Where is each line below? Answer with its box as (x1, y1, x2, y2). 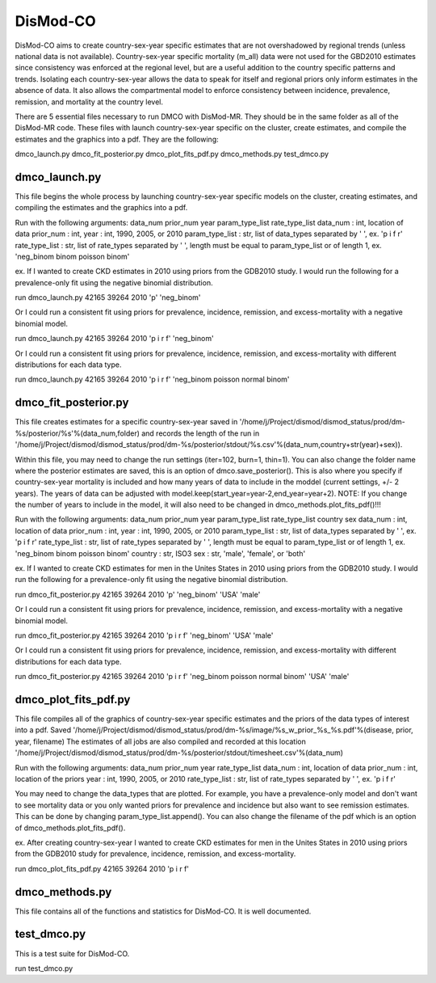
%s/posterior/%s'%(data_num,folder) (15, 428, 140, 438)
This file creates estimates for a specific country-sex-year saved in (15, 417, 238, 427)
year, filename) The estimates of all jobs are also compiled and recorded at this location (15, 736, 307, 746)
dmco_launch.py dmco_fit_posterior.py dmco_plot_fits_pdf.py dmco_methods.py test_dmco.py (15, 150, 329, 159)
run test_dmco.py (15, 963, 73, 973)
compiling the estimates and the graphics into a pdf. (15, 203, 188, 213)
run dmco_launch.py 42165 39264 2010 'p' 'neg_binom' (15, 293, 201, 302)
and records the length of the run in (141, 428, 260, 438)
